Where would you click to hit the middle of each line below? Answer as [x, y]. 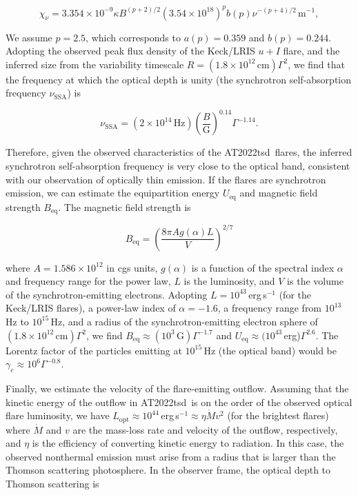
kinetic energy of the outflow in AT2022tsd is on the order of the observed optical [179, 402]
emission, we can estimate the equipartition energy [113, 193]
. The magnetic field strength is [125, 206]
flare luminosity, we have [58, 415]
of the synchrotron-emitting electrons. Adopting [107, 294]
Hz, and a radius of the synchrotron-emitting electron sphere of [184, 321]
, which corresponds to [133, 37]
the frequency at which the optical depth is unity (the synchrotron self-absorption [179, 79]
